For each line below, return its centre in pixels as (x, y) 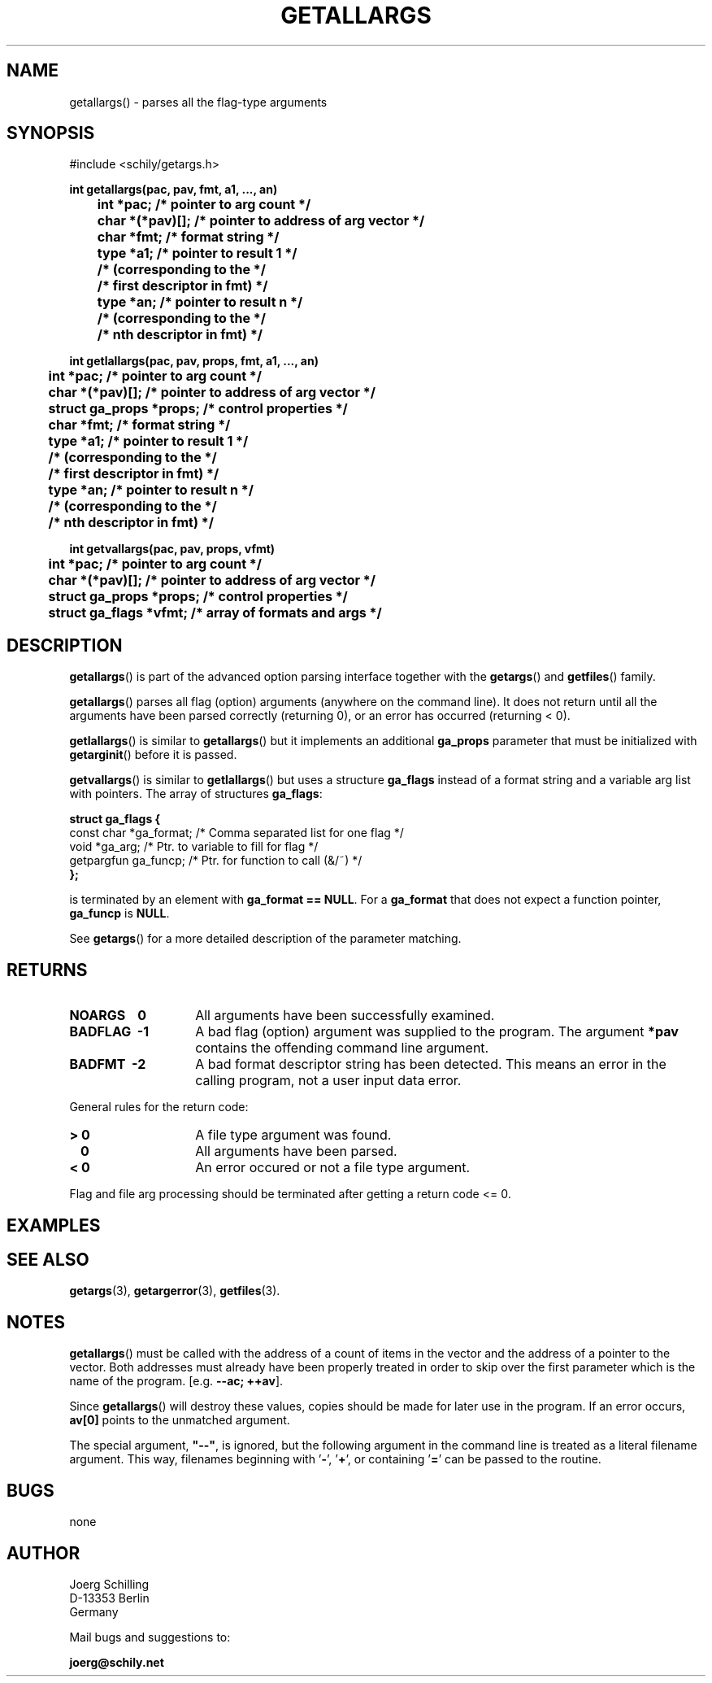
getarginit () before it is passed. (153, 755)
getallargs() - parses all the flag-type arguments (198, 102)
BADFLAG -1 (109, 1032)
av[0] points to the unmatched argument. (180, 1420)
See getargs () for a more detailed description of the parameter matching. (265, 939)
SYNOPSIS (51, 133)
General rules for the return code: (159, 1107)
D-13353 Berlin (109, 1598)
